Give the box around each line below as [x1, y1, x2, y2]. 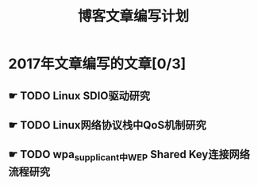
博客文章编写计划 [77, 7, 189, 25]
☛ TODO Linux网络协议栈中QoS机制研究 [8, 118, 206, 132]
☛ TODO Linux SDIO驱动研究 [8, 89, 151, 102]
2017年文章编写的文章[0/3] [8, 55, 187, 73]
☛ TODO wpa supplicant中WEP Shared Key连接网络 [8, 148, 250, 164]
